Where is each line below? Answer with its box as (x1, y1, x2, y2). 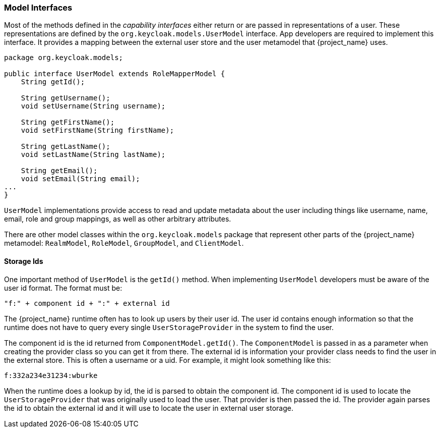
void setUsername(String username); (21, 102, 166, 111)
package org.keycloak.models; (4, 53, 123, 62)
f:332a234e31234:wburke (4, 371, 98, 380)
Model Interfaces (4, 3, 73, 13)
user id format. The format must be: (4, 283, 122, 292)
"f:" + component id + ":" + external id (4, 299, 170, 307)
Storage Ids (4, 256, 43, 265)
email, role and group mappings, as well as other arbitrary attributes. (4, 214, 231, 224)
